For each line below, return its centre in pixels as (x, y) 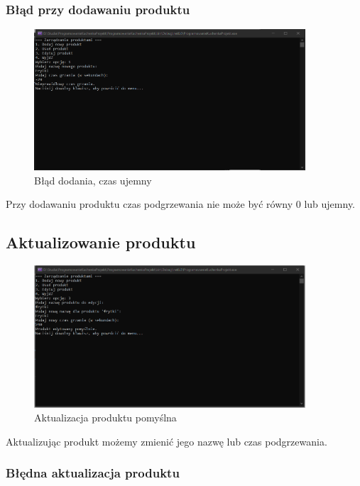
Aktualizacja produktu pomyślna (105, 418)
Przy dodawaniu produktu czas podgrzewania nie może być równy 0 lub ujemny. (181, 204)
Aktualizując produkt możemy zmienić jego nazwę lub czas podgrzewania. (167, 441)
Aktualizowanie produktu (101, 242)
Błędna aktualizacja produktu (93, 473)
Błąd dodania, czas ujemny (93, 180)
